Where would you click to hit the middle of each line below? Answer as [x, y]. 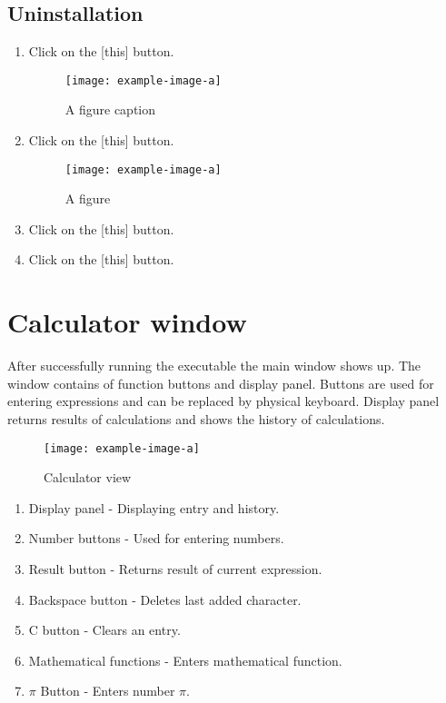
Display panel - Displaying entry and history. [154, 507]
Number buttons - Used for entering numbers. [156, 538]
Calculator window [127, 322]
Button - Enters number [108, 691]
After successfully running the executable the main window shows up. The [214, 366]
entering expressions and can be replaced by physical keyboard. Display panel [223, 401]
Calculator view [88, 477]
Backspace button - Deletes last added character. [165, 599]
